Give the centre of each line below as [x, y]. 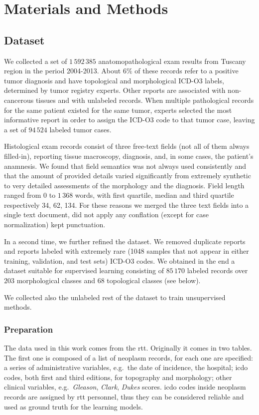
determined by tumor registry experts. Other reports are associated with [115, 90]
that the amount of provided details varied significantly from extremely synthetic [128, 176]
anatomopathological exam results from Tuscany [172, 61]
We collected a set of [36, 61]
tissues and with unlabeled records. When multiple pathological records [145, 100]
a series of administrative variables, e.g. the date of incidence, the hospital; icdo [126, 367]
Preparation [29, 329]
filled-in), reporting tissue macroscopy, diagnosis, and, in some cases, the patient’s [129, 156]
